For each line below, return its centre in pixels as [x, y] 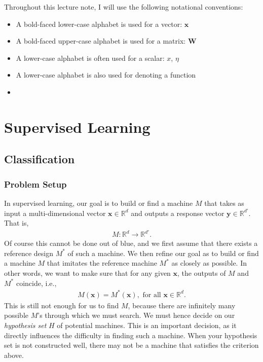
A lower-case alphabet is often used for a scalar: [90, 58]
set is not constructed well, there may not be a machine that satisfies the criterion [131, 345]
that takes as [224, 203]
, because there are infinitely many [182, 305]
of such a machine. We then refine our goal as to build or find [163, 253]
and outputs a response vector [178, 213]
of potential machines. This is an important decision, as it [147, 325]
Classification [40, 159]
